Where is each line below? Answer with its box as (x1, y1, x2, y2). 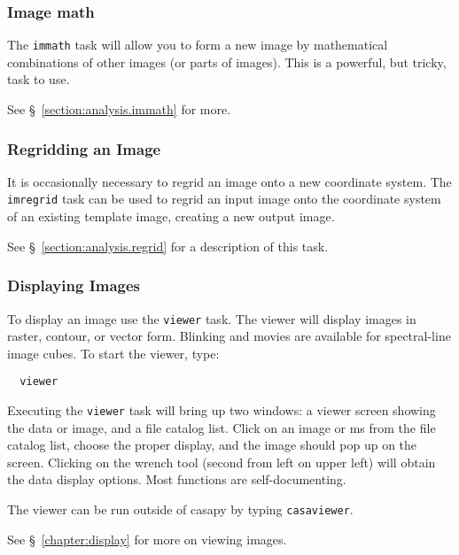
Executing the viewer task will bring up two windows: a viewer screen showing (7, 401, 436, 420)
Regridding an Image (7, 137, 161, 159)
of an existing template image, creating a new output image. (7, 207, 335, 226)
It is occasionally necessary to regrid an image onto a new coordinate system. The (7, 172, 452, 190)
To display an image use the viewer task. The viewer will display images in (7, 309, 416, 328)
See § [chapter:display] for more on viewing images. (7, 529, 287, 548)
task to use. (7, 70, 70, 89)
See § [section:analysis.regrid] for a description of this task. (7, 236, 329, 255)
